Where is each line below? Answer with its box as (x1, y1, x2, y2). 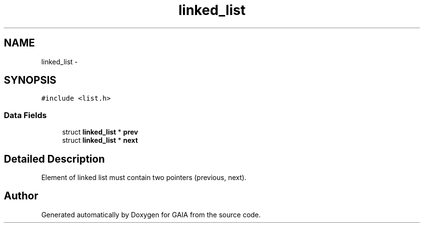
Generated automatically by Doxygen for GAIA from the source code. (41, 210, 261, 219)
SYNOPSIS (4, 74, 57, 87)
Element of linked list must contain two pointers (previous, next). (41, 173, 246, 182)
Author (4, 190, 38, 202)
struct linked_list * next (62, 136, 138, 145)
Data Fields (4, 110, 47, 120)
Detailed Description (4, 152, 105, 165)
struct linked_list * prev (62, 128, 138, 136)
